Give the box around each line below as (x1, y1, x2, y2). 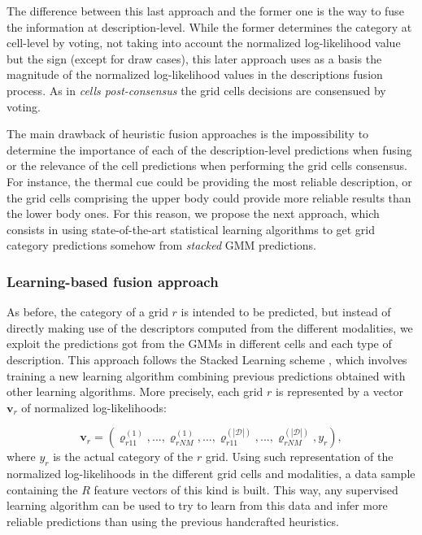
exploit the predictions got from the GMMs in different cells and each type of (7, 335, 392, 352)
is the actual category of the (53, 448, 194, 465)
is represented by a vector (276, 383, 404, 400)
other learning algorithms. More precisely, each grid (7, 383, 263, 400)
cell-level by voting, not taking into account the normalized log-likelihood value (7, 34, 401, 51)
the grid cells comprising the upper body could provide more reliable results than (7, 189, 411, 206)
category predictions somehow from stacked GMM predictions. (7, 237, 316, 254)
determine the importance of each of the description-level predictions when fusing (7, 141, 412, 158)
